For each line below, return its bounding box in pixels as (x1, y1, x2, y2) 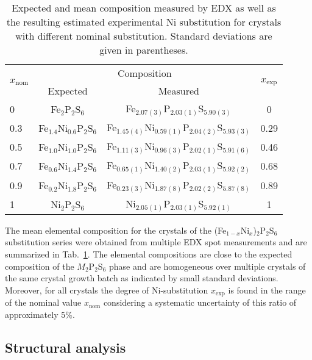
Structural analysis (5, 337, 126, 356)
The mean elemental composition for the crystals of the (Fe (5, 223, 227, 236)
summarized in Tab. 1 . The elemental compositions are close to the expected (5, 248, 292, 261)
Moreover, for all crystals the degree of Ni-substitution (5, 283, 208, 296)
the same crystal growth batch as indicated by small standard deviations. (5, 272, 278, 284)
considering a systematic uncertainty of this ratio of (103, 296, 297, 309)
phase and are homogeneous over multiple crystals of (108, 259, 306, 272)
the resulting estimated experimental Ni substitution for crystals (6, 15, 282, 29)
